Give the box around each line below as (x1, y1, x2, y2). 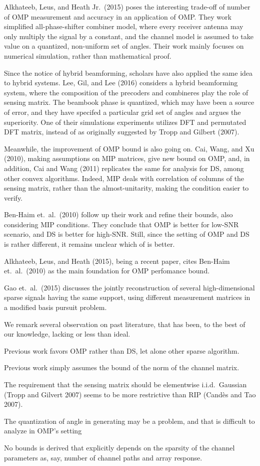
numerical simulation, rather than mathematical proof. (4, 50, 171, 61)
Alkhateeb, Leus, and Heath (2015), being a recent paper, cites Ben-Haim (4, 255, 230, 266)
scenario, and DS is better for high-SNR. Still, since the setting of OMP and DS (4, 229, 249, 239)
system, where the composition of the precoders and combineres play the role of (4, 87, 248, 97)
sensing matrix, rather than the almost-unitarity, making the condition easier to (4, 183, 249, 193)
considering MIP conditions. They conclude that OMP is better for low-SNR (4, 219, 239, 229)
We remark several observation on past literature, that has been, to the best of (4, 319, 245, 329)
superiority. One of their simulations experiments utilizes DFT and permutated (4, 116, 246, 127)
